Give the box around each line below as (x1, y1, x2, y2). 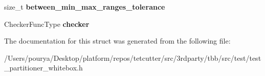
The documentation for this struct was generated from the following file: (4, 35, 231, 46)
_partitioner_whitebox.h (4, 62, 83, 73)
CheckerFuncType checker (4, 18, 90, 29)
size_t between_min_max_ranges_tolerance (4, 2, 165, 12)
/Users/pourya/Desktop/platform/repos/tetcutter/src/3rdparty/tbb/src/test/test (4, 52, 261, 63)
